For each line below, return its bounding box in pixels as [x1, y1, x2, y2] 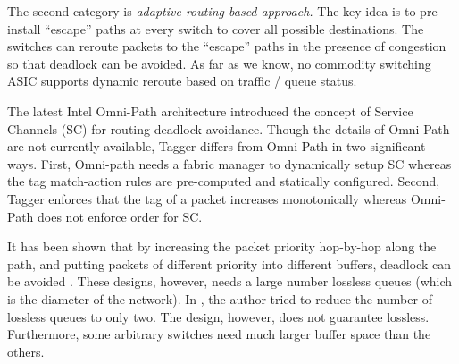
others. [7, 342, 45, 360]
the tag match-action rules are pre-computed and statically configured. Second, [7, 172, 440, 190]
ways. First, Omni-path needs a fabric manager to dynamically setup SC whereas [7, 154, 452, 173]
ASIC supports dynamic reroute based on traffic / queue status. [7, 72, 357, 90]
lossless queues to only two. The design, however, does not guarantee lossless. [7, 307, 430, 326]
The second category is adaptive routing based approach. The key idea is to [7, 2, 416, 20]
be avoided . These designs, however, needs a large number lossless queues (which [7, 272, 453, 291]
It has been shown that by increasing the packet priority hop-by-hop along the [7, 237, 437, 256]
